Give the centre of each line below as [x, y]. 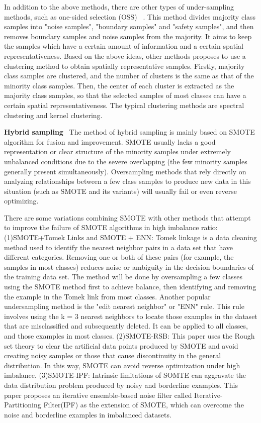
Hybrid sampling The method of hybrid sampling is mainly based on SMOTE [129, 132]
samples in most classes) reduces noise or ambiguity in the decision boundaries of [129, 267]
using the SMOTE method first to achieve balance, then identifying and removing [130, 287]
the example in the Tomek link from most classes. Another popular [107, 296]
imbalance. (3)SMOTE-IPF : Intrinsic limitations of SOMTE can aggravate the [125, 375]
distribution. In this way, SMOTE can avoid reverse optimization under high [122, 365]
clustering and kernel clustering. [53, 115]
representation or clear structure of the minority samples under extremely [117, 151]
